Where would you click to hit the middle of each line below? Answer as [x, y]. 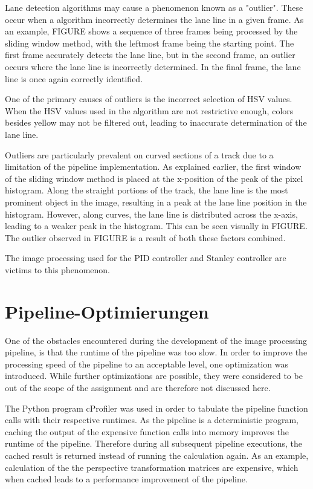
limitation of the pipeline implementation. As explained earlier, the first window [153, 167]
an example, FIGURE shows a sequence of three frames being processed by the [151, 31]
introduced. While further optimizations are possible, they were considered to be [154, 376]
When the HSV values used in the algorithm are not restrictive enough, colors [149, 110]
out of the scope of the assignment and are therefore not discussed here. [138, 387]
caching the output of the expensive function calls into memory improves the [147, 431]
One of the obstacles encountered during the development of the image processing [156, 340]
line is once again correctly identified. [74, 78]
